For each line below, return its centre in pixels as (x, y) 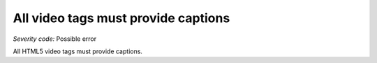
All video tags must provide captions (121, 18)
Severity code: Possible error (55, 39)
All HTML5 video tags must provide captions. (78, 51)
